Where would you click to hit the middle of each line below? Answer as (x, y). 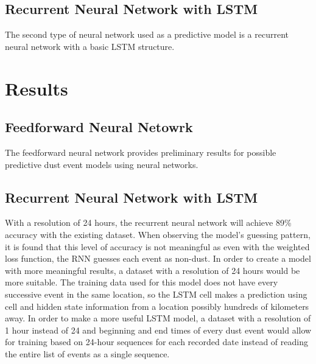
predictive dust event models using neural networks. (102, 164)
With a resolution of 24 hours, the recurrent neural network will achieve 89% (148, 222)
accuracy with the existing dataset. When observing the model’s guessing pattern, (158, 234)
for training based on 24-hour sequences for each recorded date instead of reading (156, 342)
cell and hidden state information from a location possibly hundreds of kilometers (157, 306)
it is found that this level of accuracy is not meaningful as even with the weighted (157, 246)
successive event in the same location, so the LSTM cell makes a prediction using (156, 294)
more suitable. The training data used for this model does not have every (142, 282)
